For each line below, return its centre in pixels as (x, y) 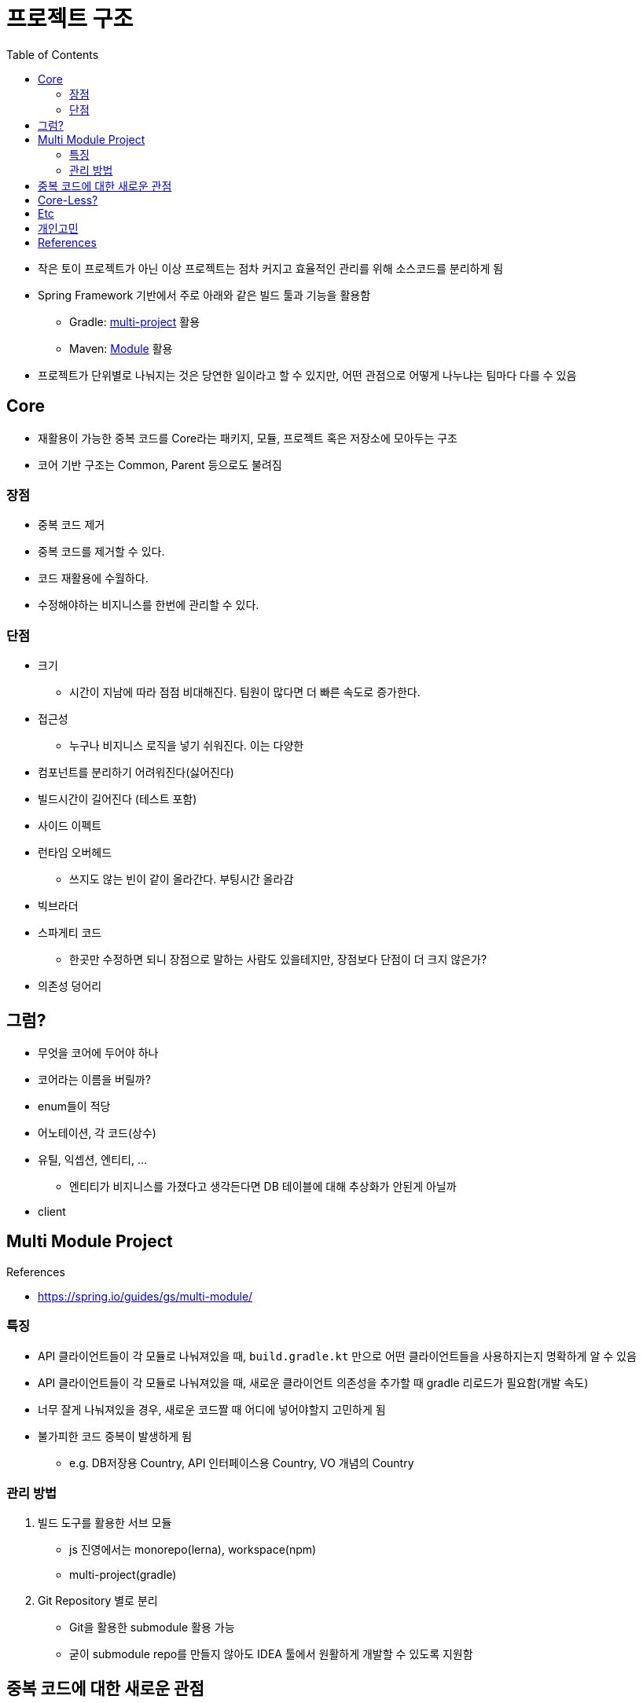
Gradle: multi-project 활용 (135, 321)
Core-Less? (68, 200)
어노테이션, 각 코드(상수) (97, 1132)
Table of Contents (53, 54)
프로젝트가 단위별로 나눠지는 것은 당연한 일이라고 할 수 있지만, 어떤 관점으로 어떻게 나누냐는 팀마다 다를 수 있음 (307, 375)
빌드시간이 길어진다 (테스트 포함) (118, 799)
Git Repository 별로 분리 (98, 1601)
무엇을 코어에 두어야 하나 (98, 1052)
